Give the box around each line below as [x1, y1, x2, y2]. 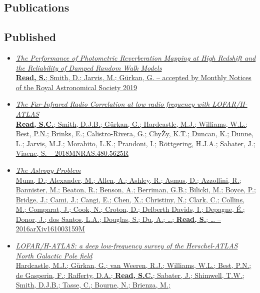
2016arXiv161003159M [15, 223, 85, 234]
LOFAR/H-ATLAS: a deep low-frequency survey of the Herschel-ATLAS [15, 240, 238, 251]
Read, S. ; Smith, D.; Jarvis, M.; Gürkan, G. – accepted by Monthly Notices [15, 72, 251, 83]
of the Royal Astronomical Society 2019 [15, 82, 137, 92]
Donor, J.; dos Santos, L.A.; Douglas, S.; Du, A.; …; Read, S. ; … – [15, 213, 221, 224]
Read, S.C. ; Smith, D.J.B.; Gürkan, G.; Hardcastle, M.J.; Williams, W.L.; [15, 118, 248, 129]
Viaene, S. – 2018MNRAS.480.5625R [15, 148, 128, 158]
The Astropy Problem [15, 164, 81, 175]
